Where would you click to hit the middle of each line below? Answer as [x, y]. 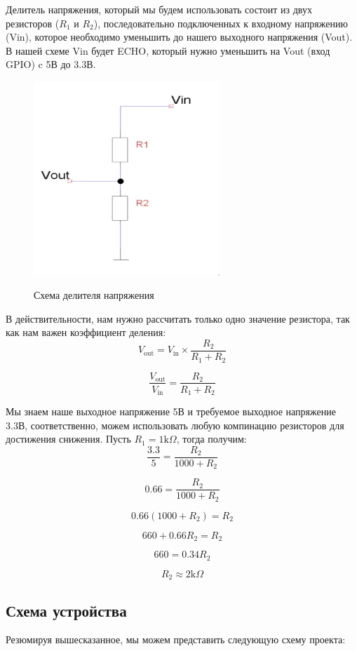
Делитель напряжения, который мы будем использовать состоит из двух [159, 9]
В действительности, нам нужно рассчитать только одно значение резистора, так [178, 318]
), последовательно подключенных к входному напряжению [221, 23]
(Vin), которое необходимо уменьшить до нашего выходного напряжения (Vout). [179, 37]
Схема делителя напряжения [94, 295]
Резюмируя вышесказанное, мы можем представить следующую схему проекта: [176, 639]
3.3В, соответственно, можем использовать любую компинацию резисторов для [175, 425]
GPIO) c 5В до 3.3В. [51, 64]
